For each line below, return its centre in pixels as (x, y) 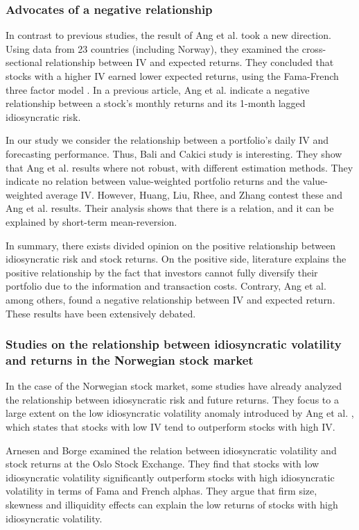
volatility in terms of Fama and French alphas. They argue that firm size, (161, 491)
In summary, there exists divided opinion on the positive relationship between (171, 245)
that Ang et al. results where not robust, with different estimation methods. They (179, 167)
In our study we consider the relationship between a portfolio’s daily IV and (167, 140)
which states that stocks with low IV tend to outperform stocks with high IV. (170, 427)
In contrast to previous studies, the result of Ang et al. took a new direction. (168, 35)
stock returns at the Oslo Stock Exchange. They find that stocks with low (163, 464)
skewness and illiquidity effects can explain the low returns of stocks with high (172, 504)
